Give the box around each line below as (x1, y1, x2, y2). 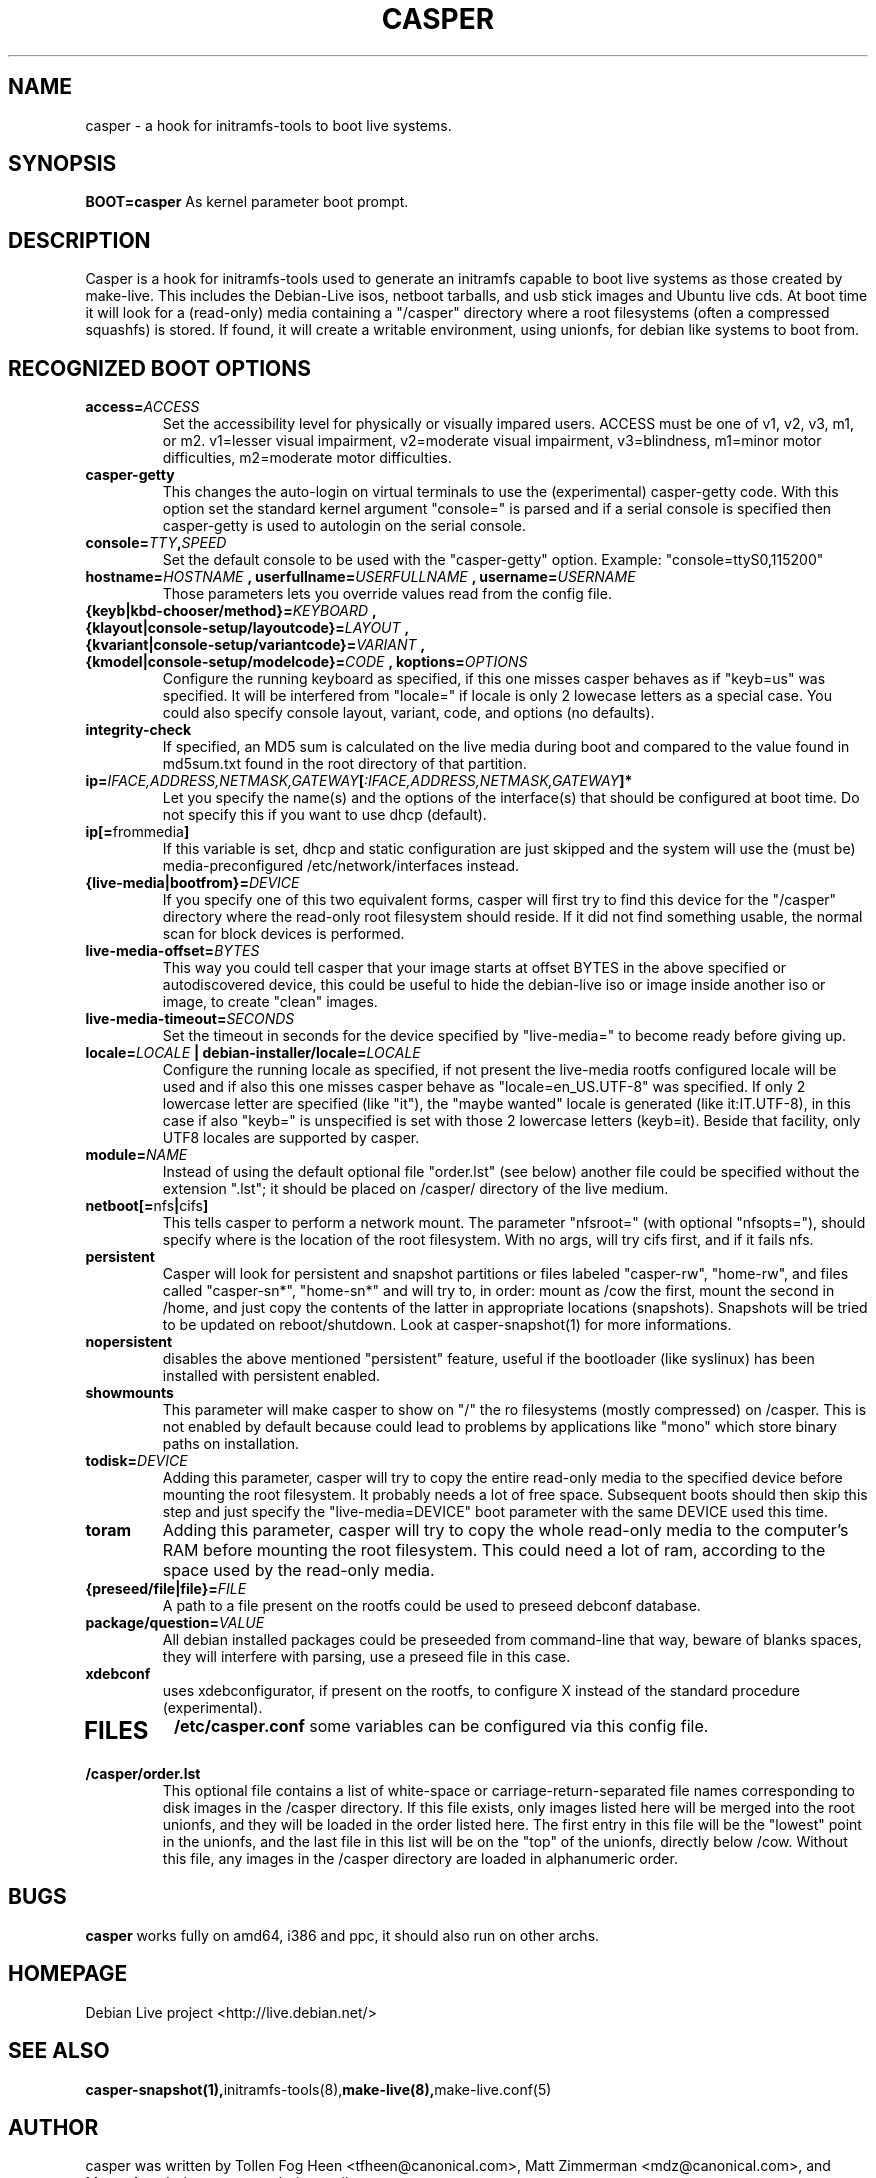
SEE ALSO (8, 2038, 110, 2064)
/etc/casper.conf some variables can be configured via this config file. (173, 1716, 709, 1737)
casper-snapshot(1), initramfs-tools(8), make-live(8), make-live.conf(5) (85, 2080, 552, 2098)
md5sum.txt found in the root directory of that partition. (162, 755, 527, 773)
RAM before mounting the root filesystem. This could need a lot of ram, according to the (162, 1540, 826, 1561)
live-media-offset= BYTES (85, 942, 260, 960)
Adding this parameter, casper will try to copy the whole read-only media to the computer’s (162, 1520, 849, 1541)
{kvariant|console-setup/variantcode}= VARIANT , (85, 636, 426, 654)
